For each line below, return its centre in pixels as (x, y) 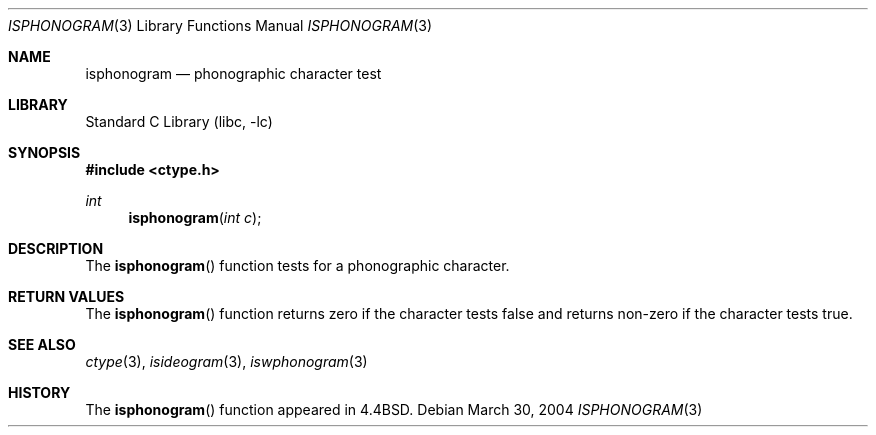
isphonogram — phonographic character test (233, 73)
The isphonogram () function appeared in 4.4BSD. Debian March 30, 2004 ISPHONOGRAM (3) (394, 409)
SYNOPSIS (44, 152)
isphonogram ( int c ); (195, 217)
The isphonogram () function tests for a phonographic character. (297, 265)
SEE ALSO (42, 344)
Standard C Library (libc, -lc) (179, 121)
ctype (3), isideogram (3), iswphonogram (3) (226, 361)
